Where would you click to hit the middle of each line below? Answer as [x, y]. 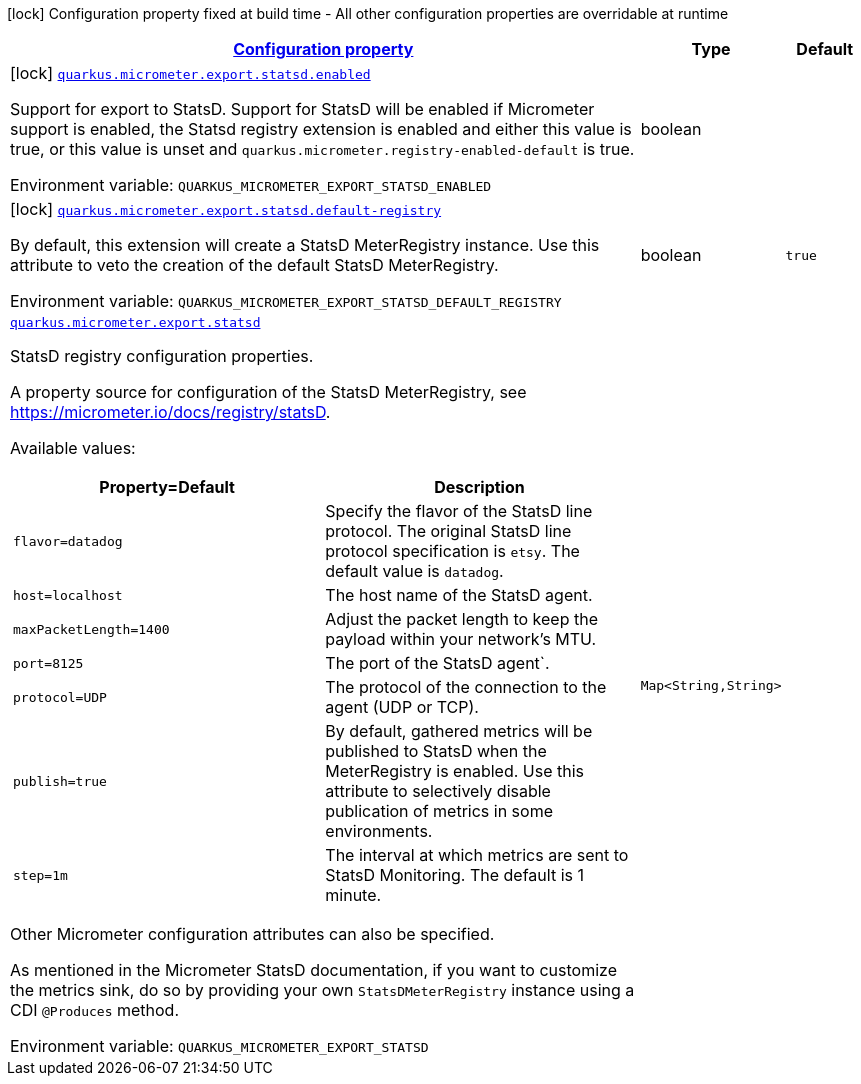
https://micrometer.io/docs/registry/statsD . [170, 412]
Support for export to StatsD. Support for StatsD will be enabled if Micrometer [302, 109]
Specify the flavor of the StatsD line [459, 511]
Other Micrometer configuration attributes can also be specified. [252, 934]
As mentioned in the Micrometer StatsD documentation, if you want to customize [313, 970]
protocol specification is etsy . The [452, 551]
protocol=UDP [60, 697]
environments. [379, 831]
